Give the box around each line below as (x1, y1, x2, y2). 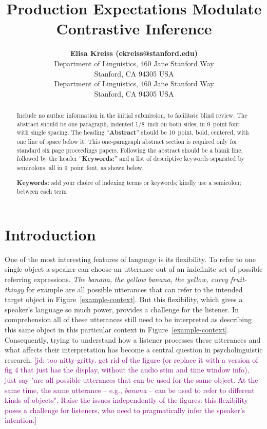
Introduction (5, 223, 96, 245)
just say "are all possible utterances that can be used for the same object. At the (5, 374, 258, 385)
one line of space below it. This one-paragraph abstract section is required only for (16, 137, 238, 146)
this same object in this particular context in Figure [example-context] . (5, 324, 229, 334)
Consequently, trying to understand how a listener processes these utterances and (5, 334, 261, 345)
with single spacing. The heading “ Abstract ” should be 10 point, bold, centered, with (16, 128, 249, 137)
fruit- (230, 274, 247, 284)
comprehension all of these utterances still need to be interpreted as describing (5, 314, 252, 325)
